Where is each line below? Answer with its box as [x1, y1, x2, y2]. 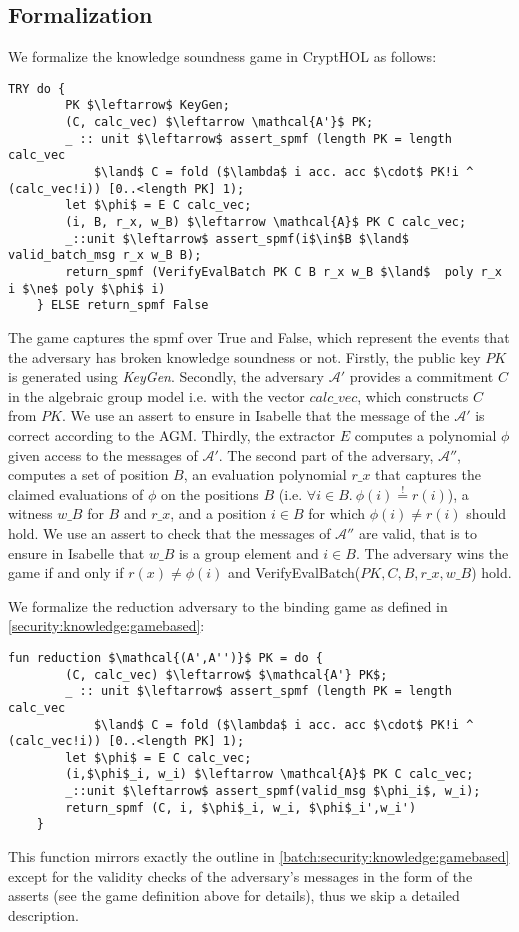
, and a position [170, 503, 267, 524]
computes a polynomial [354, 424, 497, 445]
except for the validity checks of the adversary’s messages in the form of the [8, 865, 473, 886]
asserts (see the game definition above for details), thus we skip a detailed [8, 885, 460, 906]
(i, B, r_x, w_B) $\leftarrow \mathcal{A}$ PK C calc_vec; [65, 215, 467, 230]
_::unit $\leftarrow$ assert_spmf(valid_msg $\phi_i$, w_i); [65, 784, 481, 799]
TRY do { [8, 81, 66, 96]
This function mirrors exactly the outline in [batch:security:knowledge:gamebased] [8, 846, 510, 867]
